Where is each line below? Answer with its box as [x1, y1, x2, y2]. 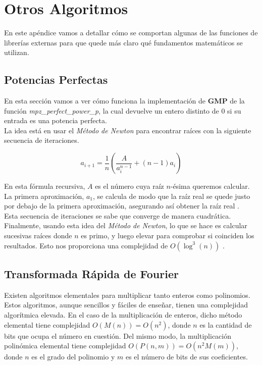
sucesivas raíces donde [4, 230, 72, 241]
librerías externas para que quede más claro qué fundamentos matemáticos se [4, 37, 243, 47]
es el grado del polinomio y [31, 351, 115, 362]
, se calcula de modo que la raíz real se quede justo [92, 190, 250, 201]
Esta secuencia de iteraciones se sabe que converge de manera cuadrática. [4, 210, 231, 221]
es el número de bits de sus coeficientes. [125, 351, 248, 362]
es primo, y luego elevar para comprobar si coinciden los [81, 230, 254, 241]
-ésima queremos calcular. [170, 181, 250, 191]
